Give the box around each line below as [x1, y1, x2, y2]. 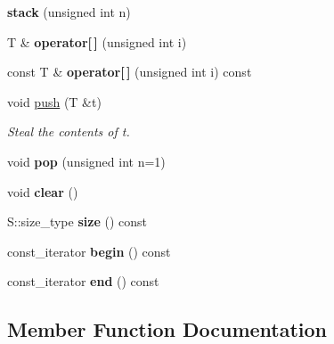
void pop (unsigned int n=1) [7, 152, 166, 170]
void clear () [7, 182, 78, 201]
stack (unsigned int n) [7, 3, 131, 20]
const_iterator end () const [7, 272, 159, 291]
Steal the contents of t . [7, 122, 130, 141]
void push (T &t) [7, 92, 102, 111]
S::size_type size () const [7, 212, 147, 231]
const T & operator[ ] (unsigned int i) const [7, 62, 252, 81]
